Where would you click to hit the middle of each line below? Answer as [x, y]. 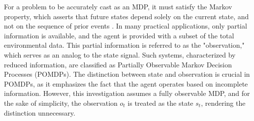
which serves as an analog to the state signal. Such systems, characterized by [120, 54]
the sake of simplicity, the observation [61, 103]
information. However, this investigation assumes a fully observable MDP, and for [127, 93]
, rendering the [223, 103]
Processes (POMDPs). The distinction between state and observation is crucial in [127, 74]
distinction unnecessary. [40, 112]
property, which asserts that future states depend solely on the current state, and [127, 16]
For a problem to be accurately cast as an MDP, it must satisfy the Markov [118, 6]
